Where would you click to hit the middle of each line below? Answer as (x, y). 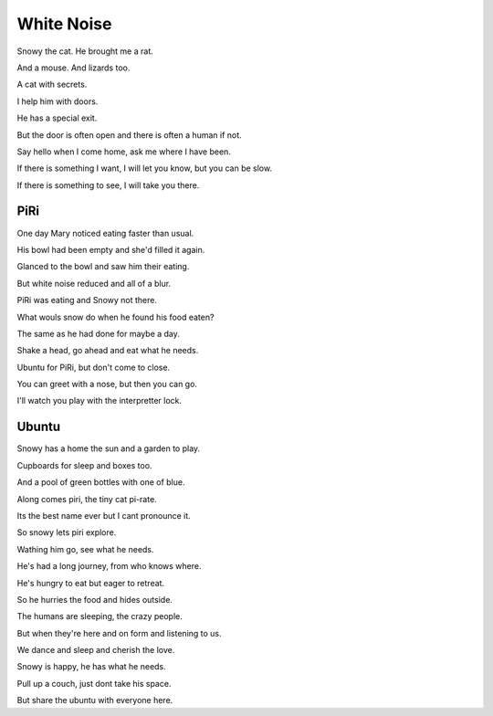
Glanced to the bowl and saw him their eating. (103, 267)
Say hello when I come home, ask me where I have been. (124, 152)
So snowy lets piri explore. (67, 532)
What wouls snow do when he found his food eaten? (115, 317)
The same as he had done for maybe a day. (98, 333)
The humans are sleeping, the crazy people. (100, 616)
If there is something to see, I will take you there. (108, 185)
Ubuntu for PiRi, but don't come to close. (94, 367)
